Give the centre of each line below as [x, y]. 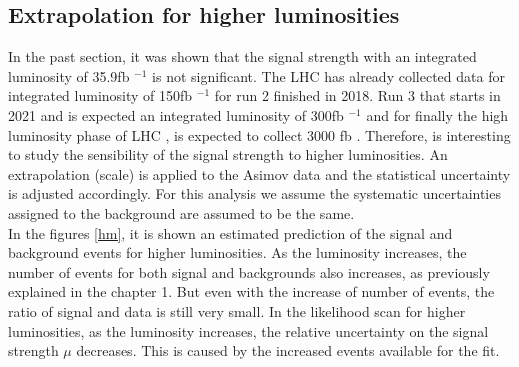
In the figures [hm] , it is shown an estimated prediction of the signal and [230, 232]
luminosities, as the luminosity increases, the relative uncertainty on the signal [248, 330]
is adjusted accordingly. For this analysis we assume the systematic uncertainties [254, 193]
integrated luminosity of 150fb [100, 95]
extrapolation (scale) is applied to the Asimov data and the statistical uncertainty [259, 173]
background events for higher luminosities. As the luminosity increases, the [237, 252]
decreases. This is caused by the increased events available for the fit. [288, 350]
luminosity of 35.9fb [69, 75]
